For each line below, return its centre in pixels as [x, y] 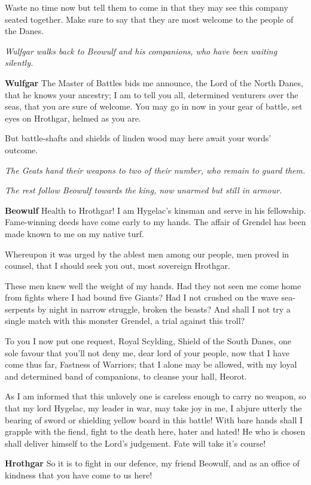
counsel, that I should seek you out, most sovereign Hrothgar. [118, 266]
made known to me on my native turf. [74, 233]
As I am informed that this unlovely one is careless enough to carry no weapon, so [155, 396]
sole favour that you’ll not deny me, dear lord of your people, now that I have [147, 352]
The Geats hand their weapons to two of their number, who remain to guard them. [155, 170]
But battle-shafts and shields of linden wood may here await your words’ [138, 138]
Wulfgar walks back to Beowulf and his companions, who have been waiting [141, 51]
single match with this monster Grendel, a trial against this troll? [125, 321]
